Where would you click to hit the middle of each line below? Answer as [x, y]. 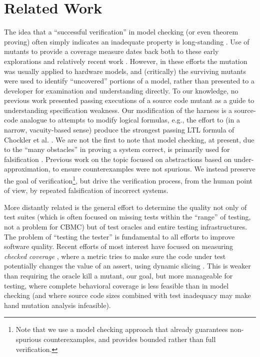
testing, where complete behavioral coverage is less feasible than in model [116, 285]
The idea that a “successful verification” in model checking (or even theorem [121, 32]
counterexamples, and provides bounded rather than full [130, 339]
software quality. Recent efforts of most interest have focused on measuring [119, 246]
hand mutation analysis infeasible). [57, 305]
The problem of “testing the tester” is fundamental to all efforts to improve [119, 236]
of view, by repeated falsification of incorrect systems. [86, 190]
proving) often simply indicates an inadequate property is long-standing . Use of [127, 41]
